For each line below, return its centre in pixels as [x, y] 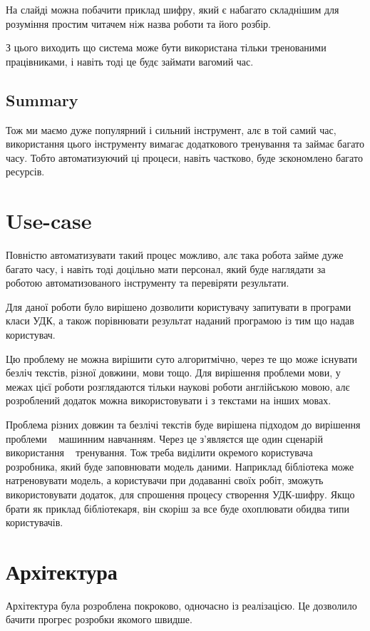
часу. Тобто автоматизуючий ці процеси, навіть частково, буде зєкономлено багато [184, 157]
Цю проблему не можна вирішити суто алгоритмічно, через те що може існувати [182, 358]
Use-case [49, 221]
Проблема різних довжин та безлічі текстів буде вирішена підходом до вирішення [183, 425]
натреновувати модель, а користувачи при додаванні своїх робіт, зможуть [165, 480]
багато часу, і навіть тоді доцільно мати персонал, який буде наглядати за [166, 268]
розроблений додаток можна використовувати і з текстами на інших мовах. [169, 400]
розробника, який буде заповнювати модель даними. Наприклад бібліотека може [180, 466]
